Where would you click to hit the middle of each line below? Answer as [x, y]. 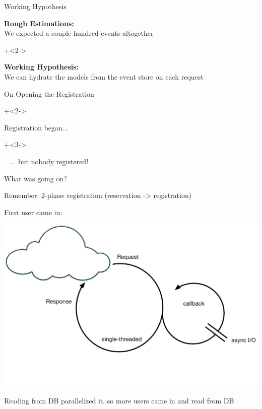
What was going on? [36, 178]
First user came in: [33, 212]
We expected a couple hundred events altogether [79, 33]
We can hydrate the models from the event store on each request [104, 76]
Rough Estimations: [39, 23]
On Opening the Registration [49, 93]
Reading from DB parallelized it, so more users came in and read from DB [119, 401]
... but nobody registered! [49, 161]
